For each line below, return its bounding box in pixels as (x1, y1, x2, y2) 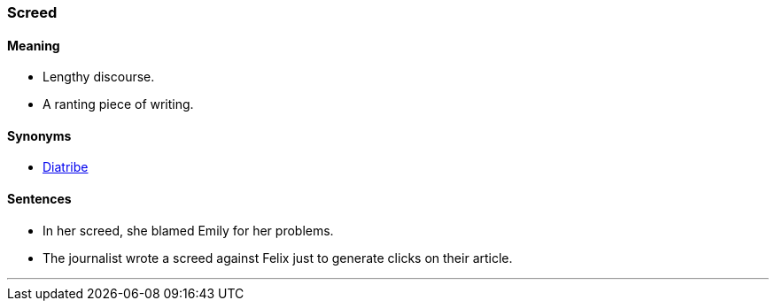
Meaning (7, 37, 60, 53)
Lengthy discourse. (43, 69, 155, 85)
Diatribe (43, 159, 89, 175)
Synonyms (7, 127, 72, 143)
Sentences (7, 191, 72, 207)
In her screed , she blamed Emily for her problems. (43, 222, 334, 238)
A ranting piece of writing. (43, 96, 194, 112)
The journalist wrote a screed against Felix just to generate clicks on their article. (43, 250, 513, 266)
